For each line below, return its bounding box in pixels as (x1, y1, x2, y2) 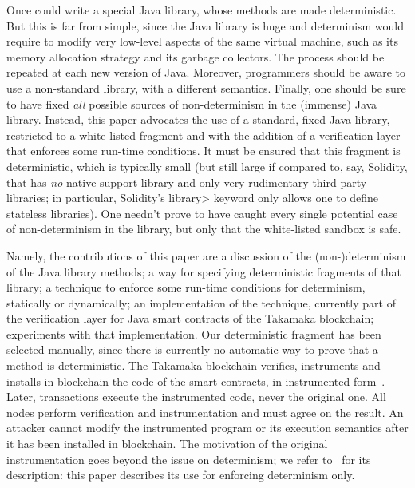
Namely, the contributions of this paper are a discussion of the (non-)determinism (6, 247, 406, 264)
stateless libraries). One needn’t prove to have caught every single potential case (6, 204, 398, 221)
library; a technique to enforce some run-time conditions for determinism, (6, 279, 366, 296)
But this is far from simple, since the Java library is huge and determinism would (6, 17, 405, 34)
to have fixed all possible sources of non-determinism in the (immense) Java (6, 95, 377, 112)
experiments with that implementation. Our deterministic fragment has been (6, 325, 381, 342)
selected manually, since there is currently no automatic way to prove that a (6, 341, 378, 358)
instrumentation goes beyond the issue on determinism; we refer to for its (6, 450, 371, 467)
